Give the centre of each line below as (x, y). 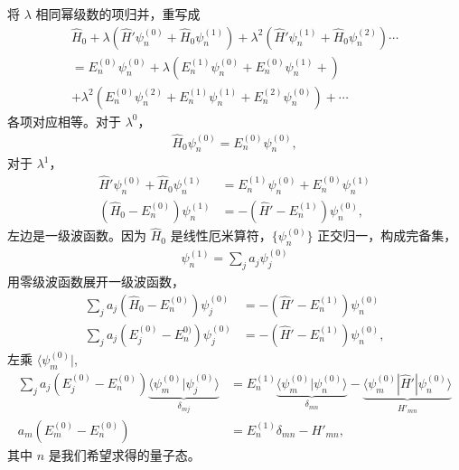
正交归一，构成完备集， (387, 235)
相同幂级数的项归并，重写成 (118, 14)
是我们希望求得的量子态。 (124, 454)
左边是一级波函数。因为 (77, 235)
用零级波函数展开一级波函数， (96, 282)
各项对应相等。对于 (64, 121)
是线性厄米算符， (221, 235)
